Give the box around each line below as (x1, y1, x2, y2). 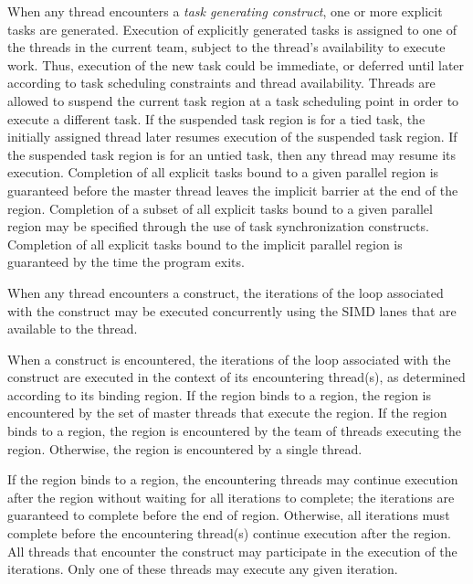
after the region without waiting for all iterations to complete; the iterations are (7, 487, 455, 506)
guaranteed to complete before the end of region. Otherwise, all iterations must (7, 505, 450, 525)
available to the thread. (7, 319, 138, 338)
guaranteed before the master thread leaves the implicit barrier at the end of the (7, 180, 458, 199)
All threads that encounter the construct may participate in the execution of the (7, 541, 457, 560)
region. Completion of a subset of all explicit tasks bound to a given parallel (7, 198, 433, 218)
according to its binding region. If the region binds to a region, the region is (7, 385, 432, 404)
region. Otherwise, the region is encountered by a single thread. (7, 439, 363, 458)
